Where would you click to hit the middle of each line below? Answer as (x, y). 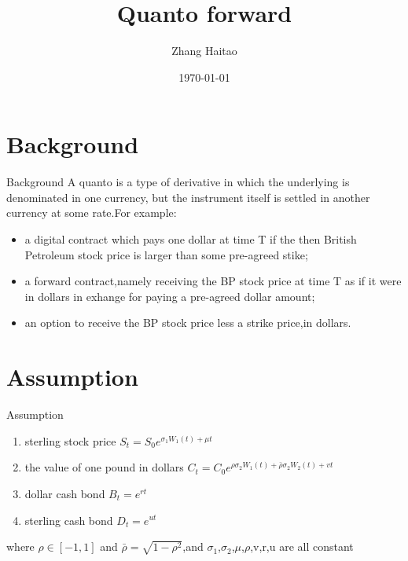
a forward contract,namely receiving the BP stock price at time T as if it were (213, 281)
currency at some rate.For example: (92, 213)
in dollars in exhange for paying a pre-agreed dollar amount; (170, 296)
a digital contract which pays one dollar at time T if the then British (191, 239)
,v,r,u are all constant (302, 546)
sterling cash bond (69, 520)
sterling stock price (70, 440)
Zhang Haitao (204, 51)
